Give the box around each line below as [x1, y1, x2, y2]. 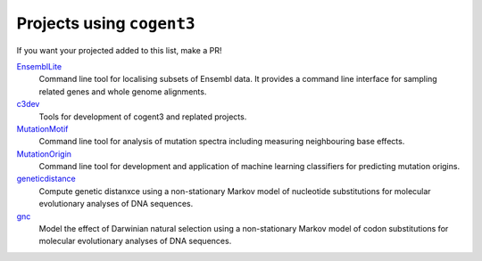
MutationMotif [16, 123, 69, 134]
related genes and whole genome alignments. [38, 86, 207, 97]
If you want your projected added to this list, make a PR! [16, 45, 222, 55]
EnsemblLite [16, 61, 62, 71]
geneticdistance [16, 174, 76, 184]
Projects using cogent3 [16, 13, 195, 33]
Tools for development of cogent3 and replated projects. [38, 111, 247, 122]
